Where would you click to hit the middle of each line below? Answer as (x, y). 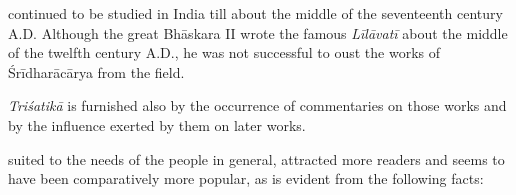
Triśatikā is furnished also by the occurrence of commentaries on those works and (257, 105)
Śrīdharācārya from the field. (96, 71)
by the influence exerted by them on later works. (157, 124)
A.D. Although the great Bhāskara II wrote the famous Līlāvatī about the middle (258, 32)
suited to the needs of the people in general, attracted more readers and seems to (256, 158)
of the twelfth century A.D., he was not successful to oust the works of (224, 52)
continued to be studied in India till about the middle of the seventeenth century (255, 13)
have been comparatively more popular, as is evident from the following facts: (246, 178)
